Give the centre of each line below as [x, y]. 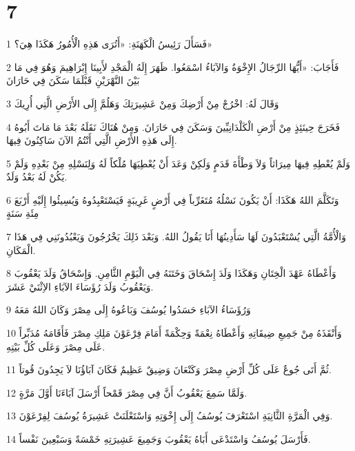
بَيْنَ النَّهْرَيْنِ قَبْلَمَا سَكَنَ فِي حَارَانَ [73, 80]
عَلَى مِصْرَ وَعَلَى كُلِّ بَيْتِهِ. [56, 346]
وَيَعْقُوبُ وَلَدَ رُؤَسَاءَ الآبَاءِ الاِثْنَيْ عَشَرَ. [80, 286]
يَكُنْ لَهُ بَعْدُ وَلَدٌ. [37, 177]
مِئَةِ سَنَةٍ [23, 213]
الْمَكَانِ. [21, 250]
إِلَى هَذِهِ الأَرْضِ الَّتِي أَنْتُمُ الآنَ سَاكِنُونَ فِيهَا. [92, 140]
